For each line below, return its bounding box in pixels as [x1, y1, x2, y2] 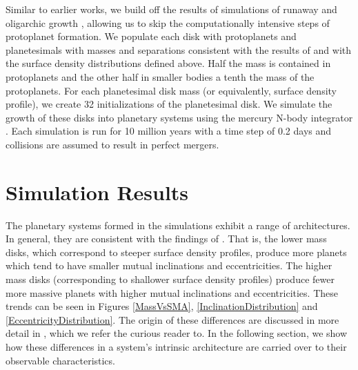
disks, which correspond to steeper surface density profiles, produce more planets [6, 244, 347, 259]
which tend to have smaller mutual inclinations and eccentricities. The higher [6, 258, 332, 273]
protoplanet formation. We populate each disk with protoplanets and [6, 29, 297, 43]
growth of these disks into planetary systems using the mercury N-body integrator [6, 110, 353, 124]
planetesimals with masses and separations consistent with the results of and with [6, 42, 352, 57]
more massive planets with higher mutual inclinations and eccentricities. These [6, 285, 338, 300]
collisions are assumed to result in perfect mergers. [6, 137, 219, 151]
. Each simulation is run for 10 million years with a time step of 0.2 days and [6, 124, 332, 138]
